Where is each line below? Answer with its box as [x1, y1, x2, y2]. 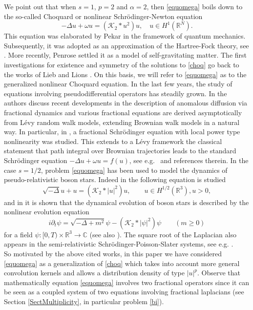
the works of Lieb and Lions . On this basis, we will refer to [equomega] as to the [4, 69, 247, 79]
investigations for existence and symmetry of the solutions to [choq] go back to [4, 59, 239, 69]
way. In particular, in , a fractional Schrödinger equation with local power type [4, 126, 240, 137]
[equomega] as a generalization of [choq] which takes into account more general [4, 258, 240, 268]
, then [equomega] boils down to [147, 1, 243, 11]
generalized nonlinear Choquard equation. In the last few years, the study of [4, 79, 232, 89]
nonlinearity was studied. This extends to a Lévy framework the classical [4, 136, 222, 146]
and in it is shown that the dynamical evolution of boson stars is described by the [4, 197, 249, 207]
